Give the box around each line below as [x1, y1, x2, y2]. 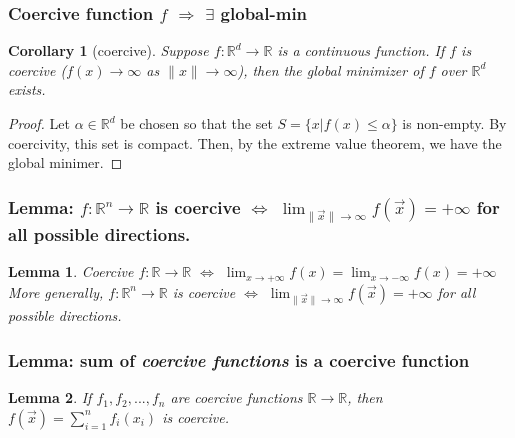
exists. [8, 79, 46, 100]
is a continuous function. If [277, 40, 445, 61]
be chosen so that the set [120, 113, 273, 133]
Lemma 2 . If [8, 387, 92, 408]
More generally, [8, 281, 104, 302]
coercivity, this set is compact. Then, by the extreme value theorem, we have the [8, 132, 502, 153]
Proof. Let [8, 113, 70, 133]
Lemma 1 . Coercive [8, 261, 134, 282]
